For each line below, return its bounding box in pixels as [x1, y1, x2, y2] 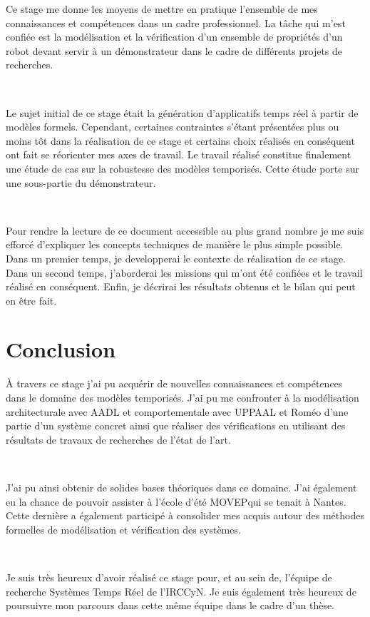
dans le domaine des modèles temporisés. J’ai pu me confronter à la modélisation [6, 390, 359, 404]
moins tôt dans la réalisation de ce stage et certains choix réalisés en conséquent [6, 133, 355, 148]
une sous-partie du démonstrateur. [6, 175, 156, 190]
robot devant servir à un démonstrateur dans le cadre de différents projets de [6, 43, 343, 58]
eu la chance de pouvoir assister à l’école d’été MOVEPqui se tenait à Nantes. [6, 494, 346, 509]
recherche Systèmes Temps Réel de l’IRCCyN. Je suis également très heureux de [6, 583, 356, 598]
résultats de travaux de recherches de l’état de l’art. [6, 432, 231, 447]
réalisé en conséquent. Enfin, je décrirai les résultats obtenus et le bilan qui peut [6, 279, 356, 294]
